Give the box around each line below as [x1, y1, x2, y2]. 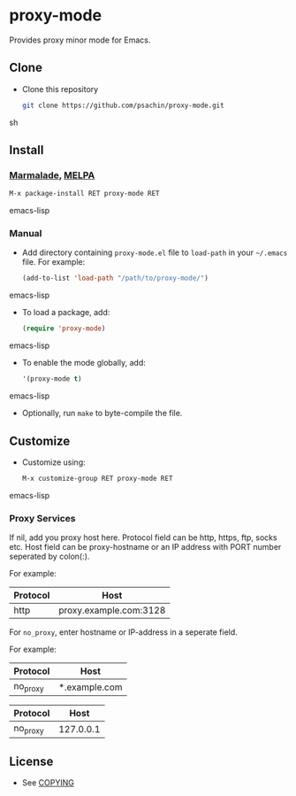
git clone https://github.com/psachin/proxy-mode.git [21, 101, 224, 110]
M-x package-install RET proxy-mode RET [9, 189, 161, 198]
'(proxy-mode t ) [21, 375, 82, 383]
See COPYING [21, 777, 75, 788]
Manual [9, 228, 42, 240]
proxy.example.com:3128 [58, 604, 166, 616]
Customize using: [21, 457, 86, 468]
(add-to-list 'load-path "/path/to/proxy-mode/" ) [21, 274, 209, 283]
